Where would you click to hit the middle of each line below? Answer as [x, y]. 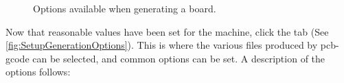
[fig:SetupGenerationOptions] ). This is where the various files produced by [162, 45]
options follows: [38, 72]
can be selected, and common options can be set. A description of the [179, 58]
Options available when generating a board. [125, 8]
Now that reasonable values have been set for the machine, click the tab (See [167, 31]
